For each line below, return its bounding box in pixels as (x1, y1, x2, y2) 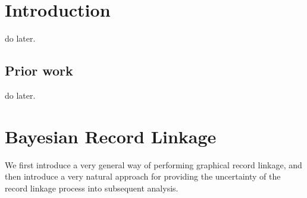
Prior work (5, 61, 73, 80)
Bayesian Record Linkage (5, 124, 217, 148)
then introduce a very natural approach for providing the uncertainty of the (5, 170, 281, 183)
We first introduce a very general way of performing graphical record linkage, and (5, 158, 302, 171)
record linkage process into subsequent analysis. (5, 181, 178, 194)
